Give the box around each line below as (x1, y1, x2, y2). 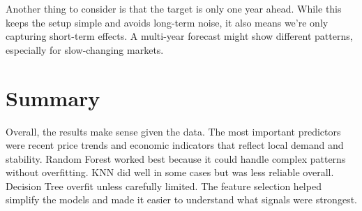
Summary (6, 83, 100, 112)
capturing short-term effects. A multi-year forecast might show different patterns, (6, 29, 353, 43)
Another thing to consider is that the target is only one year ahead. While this (6, 1, 342, 15)
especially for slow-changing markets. (6, 42, 164, 57)
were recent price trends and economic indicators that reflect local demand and (6, 138, 344, 152)
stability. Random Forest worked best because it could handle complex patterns (6, 151, 346, 166)
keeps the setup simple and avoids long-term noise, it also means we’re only (6, 15, 329, 29)
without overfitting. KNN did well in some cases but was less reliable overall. (6, 165, 334, 180)
